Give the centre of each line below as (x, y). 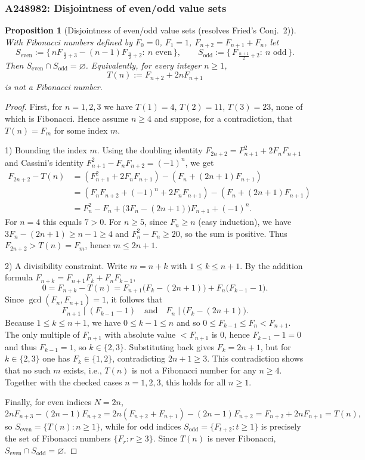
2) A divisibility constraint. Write (66, 265)
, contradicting (139, 358)
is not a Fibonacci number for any (194, 370)
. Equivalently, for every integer (143, 65)
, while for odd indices (140, 426)
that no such (28, 370)
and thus (21, 346)
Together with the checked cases (64, 382)
